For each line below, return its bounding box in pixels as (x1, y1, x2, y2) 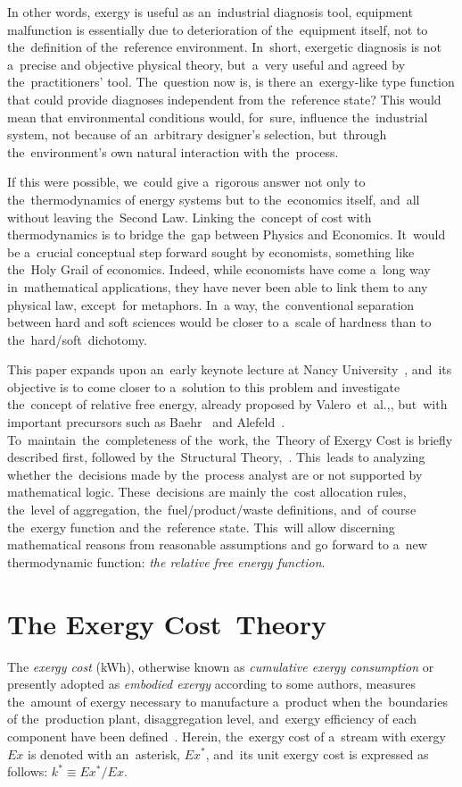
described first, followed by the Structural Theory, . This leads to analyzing (7, 448, 425, 466)
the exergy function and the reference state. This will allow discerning (7, 517, 395, 536)
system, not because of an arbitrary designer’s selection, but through (7, 125, 387, 144)
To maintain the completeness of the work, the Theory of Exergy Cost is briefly (7, 430, 453, 448)
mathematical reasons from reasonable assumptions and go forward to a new (7, 535, 427, 554)
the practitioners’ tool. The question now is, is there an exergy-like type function (7, 72, 455, 91)
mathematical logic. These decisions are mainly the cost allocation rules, (7, 482, 407, 501)
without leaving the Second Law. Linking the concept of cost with (7, 207, 372, 226)
